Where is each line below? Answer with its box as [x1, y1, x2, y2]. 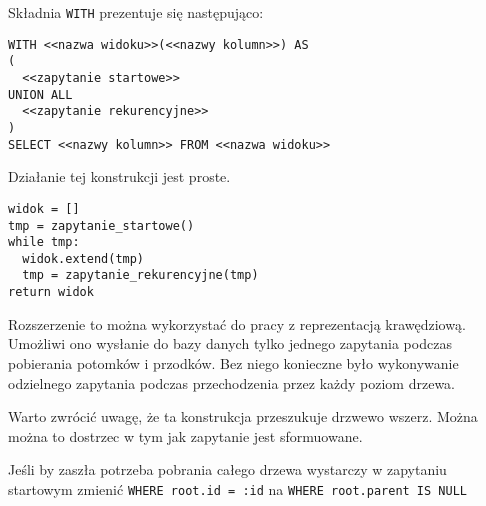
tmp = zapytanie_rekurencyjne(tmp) [22, 268, 259, 283]
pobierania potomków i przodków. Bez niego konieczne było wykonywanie [8, 352, 459, 373]
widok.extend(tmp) [22, 251, 145, 266]
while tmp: [8, 235, 80, 250]
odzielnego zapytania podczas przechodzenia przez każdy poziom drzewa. [8, 372, 456, 393]
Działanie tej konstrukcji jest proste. [8, 166, 231, 187]
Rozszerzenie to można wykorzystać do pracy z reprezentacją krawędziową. [8, 313, 466, 334]
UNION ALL [8, 87, 73, 102]
